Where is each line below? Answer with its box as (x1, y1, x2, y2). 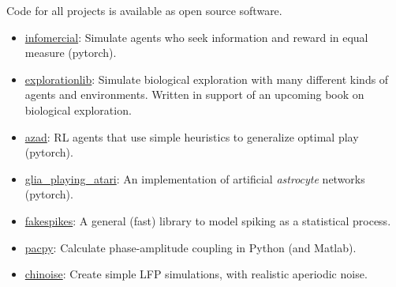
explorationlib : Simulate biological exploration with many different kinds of (24, 70, 389, 87)
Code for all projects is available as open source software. (6, 2, 282, 18)
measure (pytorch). (24, 44, 117, 61)
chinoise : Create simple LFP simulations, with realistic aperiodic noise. (24, 266, 368, 282)
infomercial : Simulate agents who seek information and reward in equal (24, 28, 368, 45)
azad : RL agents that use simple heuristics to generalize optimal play (24, 128, 359, 145)
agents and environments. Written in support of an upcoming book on (24, 86, 364, 103)
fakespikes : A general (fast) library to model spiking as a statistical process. (24, 212, 391, 228)
